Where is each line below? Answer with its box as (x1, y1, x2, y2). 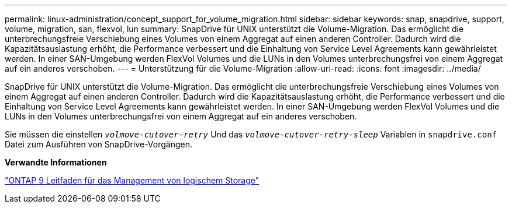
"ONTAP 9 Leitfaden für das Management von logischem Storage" (5, 175, 260, 185)
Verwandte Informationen (5, 157, 107, 167)
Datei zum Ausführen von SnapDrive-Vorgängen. (5, 139, 193, 149)
